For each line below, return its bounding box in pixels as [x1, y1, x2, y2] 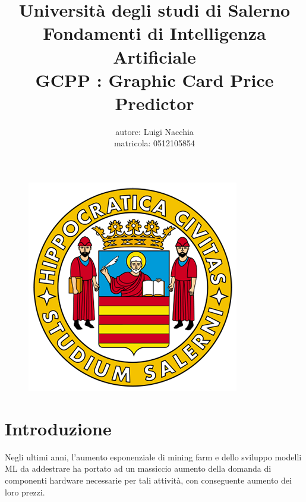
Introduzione [5, 416, 112, 440]
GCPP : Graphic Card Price [35, 67, 274, 92]
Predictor [115, 90, 194, 115]
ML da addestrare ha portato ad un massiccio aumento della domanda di [5, 462, 272, 475]
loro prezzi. [5, 485, 45, 498]
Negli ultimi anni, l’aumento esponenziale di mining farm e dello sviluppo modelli [5, 450, 302, 463]
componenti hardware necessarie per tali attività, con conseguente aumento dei [5, 473, 292, 486]
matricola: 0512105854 [113, 137, 195, 149]
